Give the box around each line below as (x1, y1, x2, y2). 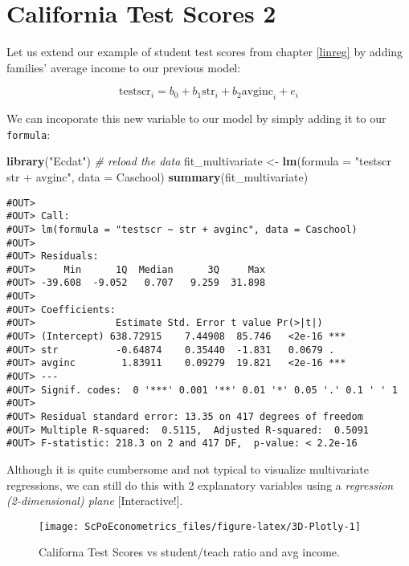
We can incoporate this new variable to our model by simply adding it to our (6, 110, 387, 127)
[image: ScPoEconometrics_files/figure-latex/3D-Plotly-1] (39, 520, 361, 532)
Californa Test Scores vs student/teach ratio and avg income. (39, 544, 340, 560)
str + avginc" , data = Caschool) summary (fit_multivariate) (6, 168, 309, 185)
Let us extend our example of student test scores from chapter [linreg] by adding (6, 43, 403, 60)
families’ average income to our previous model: (6, 59, 241, 75)
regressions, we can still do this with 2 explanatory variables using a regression (6, 476, 394, 493)
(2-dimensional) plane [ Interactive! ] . (6, 492, 183, 509)
